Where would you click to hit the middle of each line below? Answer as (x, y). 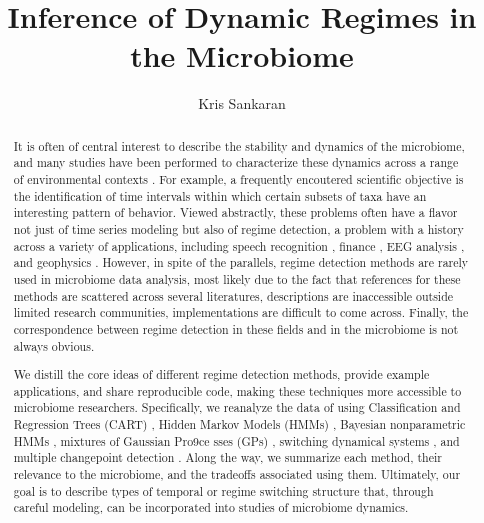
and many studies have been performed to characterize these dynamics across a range (236, 162)
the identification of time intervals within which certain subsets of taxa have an (220, 195)
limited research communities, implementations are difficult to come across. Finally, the (241, 312)
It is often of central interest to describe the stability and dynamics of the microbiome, (239, 145)
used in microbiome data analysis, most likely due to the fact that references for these (237, 278)
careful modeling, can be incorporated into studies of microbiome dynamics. (211, 507)
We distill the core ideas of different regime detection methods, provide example (221, 374)
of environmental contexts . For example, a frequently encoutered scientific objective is (238, 179)
